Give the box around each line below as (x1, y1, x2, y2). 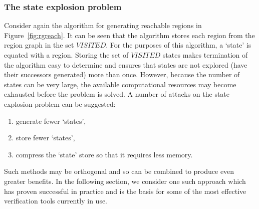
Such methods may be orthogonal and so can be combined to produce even (4, 166, 234, 176)
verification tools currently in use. (4, 195, 108, 206)
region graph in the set (4, 40, 74, 50)
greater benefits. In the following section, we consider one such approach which (4, 175, 246, 186)
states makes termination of (162, 50, 248, 60)
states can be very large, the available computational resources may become (4, 79, 236, 89)
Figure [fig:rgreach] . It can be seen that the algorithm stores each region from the (4, 30, 255, 40)
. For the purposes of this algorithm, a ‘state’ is (106, 40, 251, 50)
